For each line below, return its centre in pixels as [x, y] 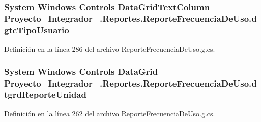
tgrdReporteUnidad [45, 94]
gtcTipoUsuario [37, 30]
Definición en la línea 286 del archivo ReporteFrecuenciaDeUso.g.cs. [110, 49]
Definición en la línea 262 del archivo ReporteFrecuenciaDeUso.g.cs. [110, 113]
